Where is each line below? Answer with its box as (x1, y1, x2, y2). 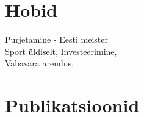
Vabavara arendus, (5, 57, 74, 69)
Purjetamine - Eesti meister (5, 33, 108, 46)
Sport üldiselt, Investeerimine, (5, 44, 117, 57)
